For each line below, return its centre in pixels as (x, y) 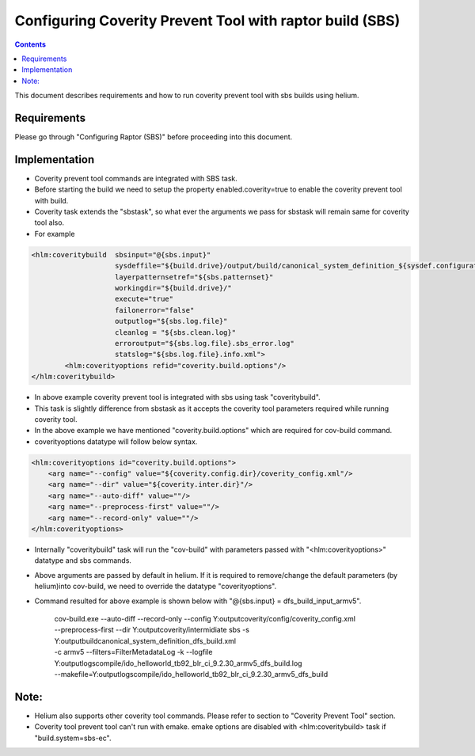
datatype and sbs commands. (83, 560)
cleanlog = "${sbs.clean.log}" (176, 332)
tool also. (49, 222)
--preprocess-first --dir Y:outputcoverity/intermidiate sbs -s (152, 630)
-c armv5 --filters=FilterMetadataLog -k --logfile (133, 652)
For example (55, 234)
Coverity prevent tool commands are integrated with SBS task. (136, 178)
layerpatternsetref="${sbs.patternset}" (194, 277)
